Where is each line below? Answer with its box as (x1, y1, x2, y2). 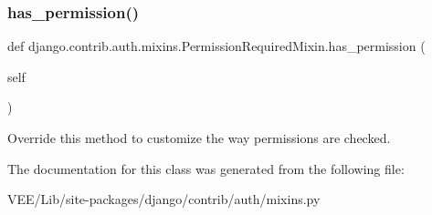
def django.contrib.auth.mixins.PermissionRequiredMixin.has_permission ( (7, 36, 426, 56)
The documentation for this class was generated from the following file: (7, 159, 405, 178)
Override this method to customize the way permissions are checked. (7, 128, 391, 147)
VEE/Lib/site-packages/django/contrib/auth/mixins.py (7, 189, 321, 209)
